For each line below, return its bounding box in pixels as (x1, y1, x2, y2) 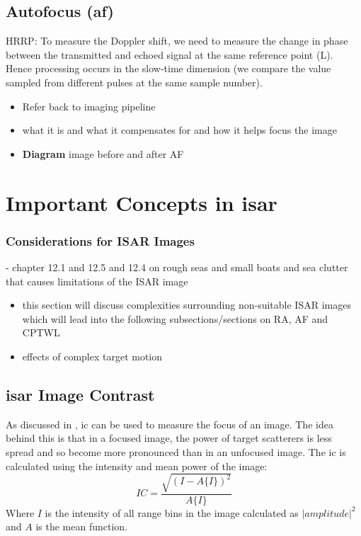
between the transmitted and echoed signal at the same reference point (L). (6, 47, 333, 62)
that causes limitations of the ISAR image (6, 273, 188, 288)
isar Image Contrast (6, 383, 155, 405)
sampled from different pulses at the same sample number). (6, 74, 263, 89)
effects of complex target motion (22, 348, 163, 363)
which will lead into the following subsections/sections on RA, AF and (22, 311, 328, 326)
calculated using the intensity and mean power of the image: (6, 458, 268, 473)
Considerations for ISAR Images (6, 232, 195, 249)
